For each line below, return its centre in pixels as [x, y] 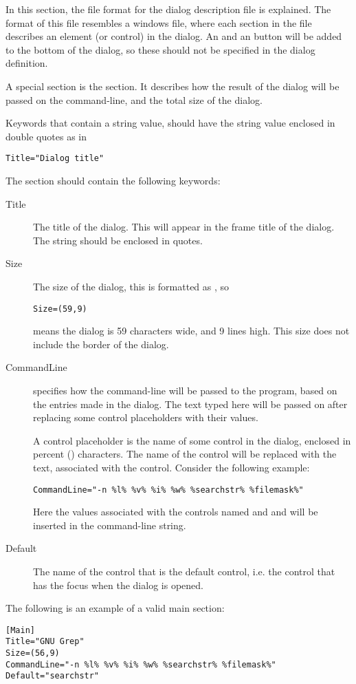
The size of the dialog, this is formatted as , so [131, 286]
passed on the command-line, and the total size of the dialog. [134, 99]
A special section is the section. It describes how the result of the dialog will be [173, 86]
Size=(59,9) [60, 309]
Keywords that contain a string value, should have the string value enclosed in [170, 123]
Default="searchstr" [53, 676]
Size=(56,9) [33, 653]
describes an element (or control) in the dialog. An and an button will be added [174, 36]
